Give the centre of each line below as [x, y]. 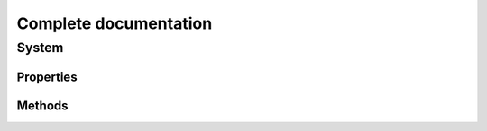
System [40, 48]
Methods [42, 105]
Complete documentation [115, 23]
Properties [47, 77]
